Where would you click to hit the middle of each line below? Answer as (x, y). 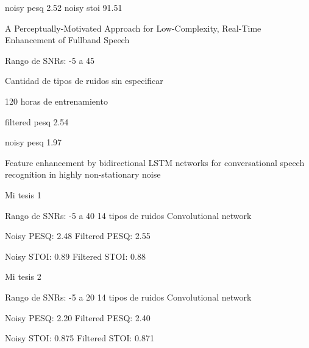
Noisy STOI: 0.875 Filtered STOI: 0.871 (80, 338)
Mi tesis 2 (23, 277)
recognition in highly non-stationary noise (83, 174)
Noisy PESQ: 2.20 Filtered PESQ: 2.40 (78, 317)
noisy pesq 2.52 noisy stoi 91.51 (64, 7)
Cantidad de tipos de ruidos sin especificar (84, 81)
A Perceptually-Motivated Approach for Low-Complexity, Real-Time (133, 28)
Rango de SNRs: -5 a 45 (50, 60)
